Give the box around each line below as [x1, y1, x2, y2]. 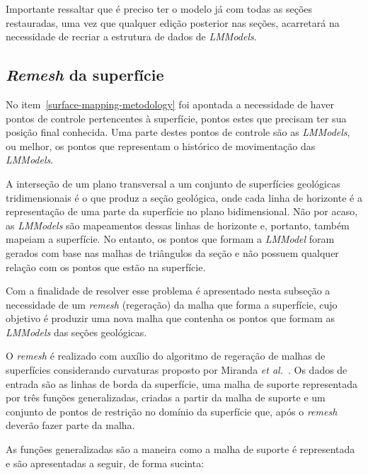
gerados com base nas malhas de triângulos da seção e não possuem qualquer [6, 245, 339, 260]
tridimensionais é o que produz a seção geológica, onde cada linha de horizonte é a [6, 190, 362, 205]
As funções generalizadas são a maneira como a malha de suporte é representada [6, 442, 355, 457]
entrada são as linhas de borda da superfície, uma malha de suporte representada [6, 376, 357, 391]
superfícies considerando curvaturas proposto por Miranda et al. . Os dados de [6, 362, 347, 377]
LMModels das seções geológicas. [6, 324, 147, 339]
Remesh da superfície [6, 64, 164, 86]
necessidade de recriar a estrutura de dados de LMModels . [6, 29, 257, 44]
